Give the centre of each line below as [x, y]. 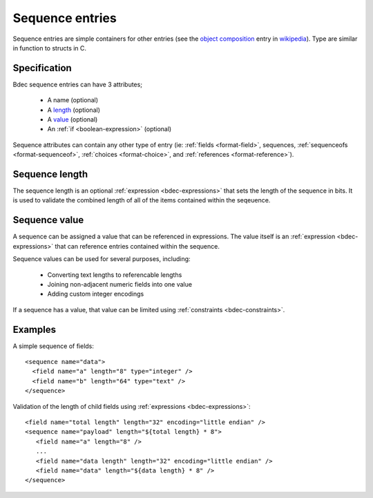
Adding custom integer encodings [96, 294]
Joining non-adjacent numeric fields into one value [120, 284]
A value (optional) [73, 119]
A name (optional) [73, 100]
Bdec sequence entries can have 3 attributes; [78, 84]
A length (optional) [74, 110]
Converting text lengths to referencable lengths [115, 275]
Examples [35, 329]
